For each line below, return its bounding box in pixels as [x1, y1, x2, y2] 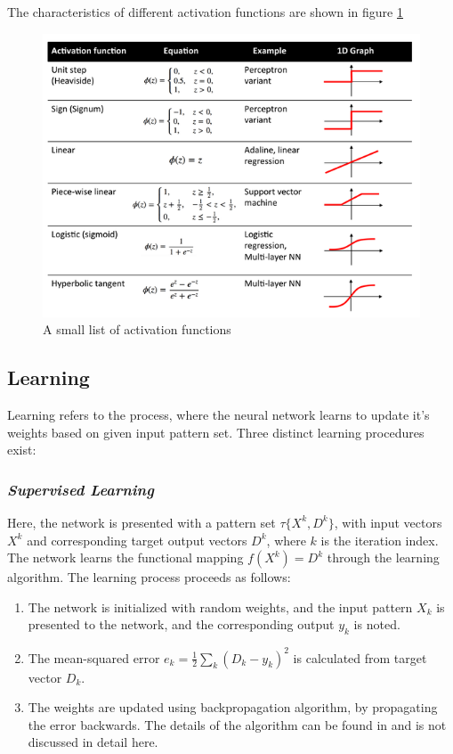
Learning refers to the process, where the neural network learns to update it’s [7, 405, 430, 423]
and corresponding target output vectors [27, 530, 247, 549]
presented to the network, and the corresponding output [28, 615, 335, 634]
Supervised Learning [7, 478, 154, 500]
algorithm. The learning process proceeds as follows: [7, 568, 291, 586]
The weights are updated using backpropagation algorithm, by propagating [28, 698, 438, 717]
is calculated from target [293, 648, 427, 667]
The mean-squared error [28, 648, 160, 667]
